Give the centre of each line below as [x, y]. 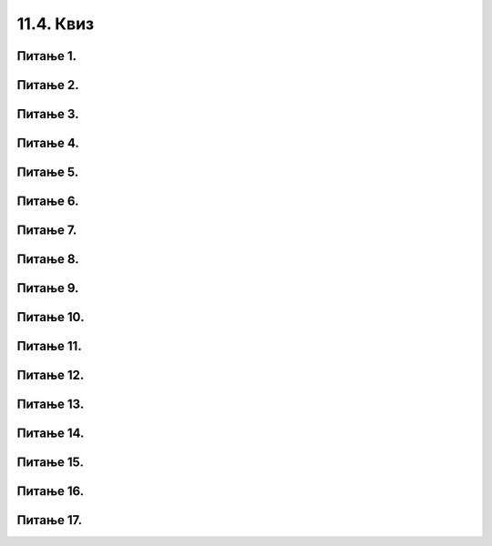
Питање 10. [51, 317]
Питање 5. [48, 172]
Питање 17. [49, 520]
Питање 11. [49, 346]
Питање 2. [48, 85]
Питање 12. [51, 375]
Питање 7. [47, 231]
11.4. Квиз [56, 24]
